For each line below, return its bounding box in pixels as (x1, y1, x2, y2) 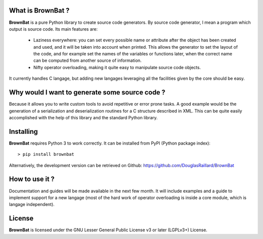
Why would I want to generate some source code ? (9, 88, 166, 97)
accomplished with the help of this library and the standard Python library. (9, 114, 158, 120)
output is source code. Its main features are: (9, 26, 98, 32)
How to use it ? (9, 175, 55, 184)
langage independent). (9, 202, 55, 207)
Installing (9, 127, 38, 136)
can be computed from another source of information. (33, 57, 142, 63)
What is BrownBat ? (9, 6, 70, 15)
